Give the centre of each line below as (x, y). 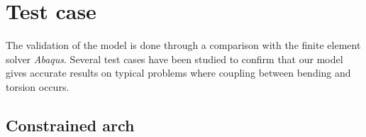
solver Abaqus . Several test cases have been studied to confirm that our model (174, 59)
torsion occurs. (38, 86)
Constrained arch (70, 125)
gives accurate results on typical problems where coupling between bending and (178, 73)
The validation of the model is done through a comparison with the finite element (183, 45)
